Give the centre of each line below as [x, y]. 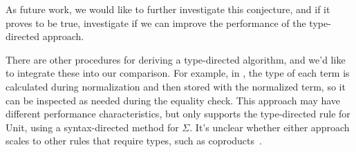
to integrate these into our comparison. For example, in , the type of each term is [178, 73]
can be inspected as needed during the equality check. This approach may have [173, 100]
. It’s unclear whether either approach [270, 127]
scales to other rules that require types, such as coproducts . [134, 141]
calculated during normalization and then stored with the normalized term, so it [176, 86]
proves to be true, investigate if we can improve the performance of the [156, 22]
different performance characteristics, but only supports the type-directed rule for [178, 114]
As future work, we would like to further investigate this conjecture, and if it [168, 9]
